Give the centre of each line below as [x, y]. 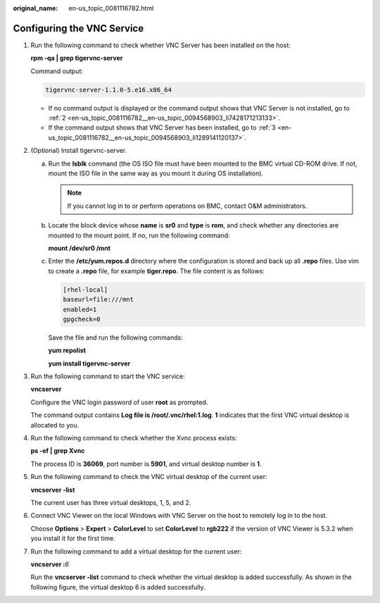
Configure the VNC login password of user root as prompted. [119, 402]
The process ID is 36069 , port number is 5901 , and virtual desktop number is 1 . [146, 464]
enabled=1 [80, 309]
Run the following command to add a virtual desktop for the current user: [136, 551]
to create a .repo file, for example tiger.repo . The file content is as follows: [157, 271]
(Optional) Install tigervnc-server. [78, 151]
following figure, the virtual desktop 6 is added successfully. [118, 587]
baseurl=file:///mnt [98, 300]
